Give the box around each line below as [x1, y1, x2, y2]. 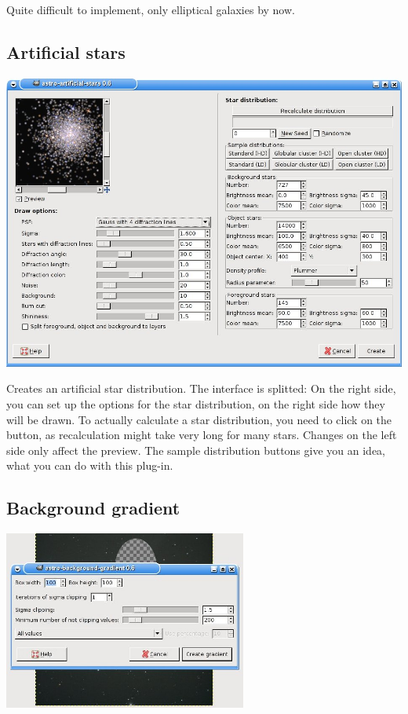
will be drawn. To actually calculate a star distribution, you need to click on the [6, 411, 392, 427]
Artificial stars [6, 39, 126, 64]
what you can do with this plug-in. [6, 457, 173, 474]
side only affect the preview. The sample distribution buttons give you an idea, [6, 441, 385, 458]
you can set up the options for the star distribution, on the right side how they [6, 395, 385, 412]
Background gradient [6, 496, 180, 520]
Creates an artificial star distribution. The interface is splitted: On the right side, [6, 380, 396, 397]
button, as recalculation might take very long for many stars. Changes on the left [6, 427, 397, 443]
